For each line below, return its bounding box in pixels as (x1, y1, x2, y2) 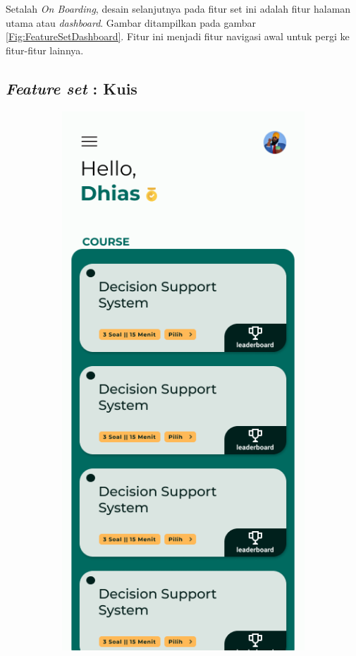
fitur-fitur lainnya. (6, 42, 84, 57)
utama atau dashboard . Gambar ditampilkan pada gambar (6, 15, 257, 30)
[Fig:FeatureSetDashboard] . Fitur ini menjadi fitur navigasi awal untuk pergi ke (6, 29, 350, 44)
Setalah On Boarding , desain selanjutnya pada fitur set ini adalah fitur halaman (6, 1, 351, 16)
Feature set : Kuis (6, 77, 137, 99)
